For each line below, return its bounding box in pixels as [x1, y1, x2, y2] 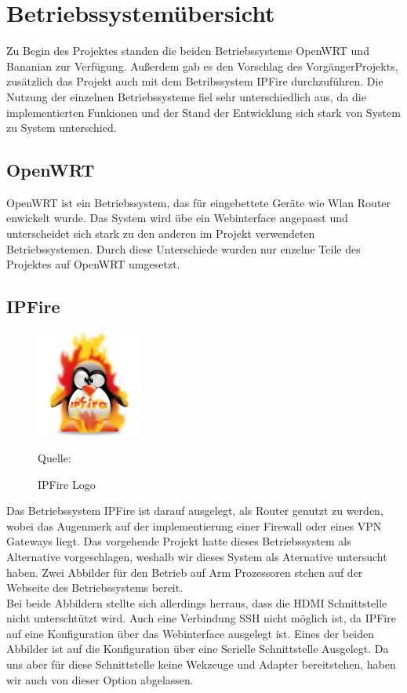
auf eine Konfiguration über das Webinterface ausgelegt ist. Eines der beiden [6, 625, 374, 641]
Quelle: [38, 449, 71, 465]
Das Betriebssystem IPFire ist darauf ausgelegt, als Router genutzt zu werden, [6, 502, 383, 519]
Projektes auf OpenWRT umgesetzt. [6, 256, 180, 272]
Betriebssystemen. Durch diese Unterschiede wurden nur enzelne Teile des [6, 240, 361, 257]
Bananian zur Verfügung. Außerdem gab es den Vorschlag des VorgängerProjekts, [6, 57, 398, 74]
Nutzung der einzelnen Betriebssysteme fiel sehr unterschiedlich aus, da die [6, 88, 366, 104]
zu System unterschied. [6, 119, 117, 136]
